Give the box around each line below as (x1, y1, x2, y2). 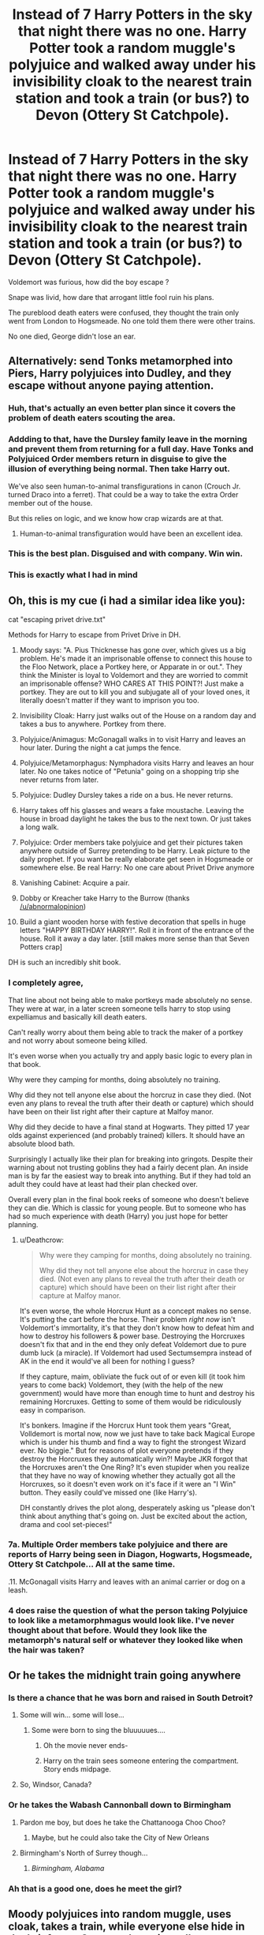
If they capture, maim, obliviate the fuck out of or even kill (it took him (19, 1372, 246, 1381)
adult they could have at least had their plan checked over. (8, 1179, 199, 1188)
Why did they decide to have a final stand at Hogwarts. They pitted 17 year (8, 1122, 251, 1132)
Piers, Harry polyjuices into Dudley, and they (8, 367, 232, 380)
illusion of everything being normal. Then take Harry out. (8, 463, 231, 474)
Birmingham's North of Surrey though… (19, 1848, 148, 1858)
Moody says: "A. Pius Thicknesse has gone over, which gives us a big (19, 646, 247, 655)
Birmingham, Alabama (31, 1863, 105, 1873)
